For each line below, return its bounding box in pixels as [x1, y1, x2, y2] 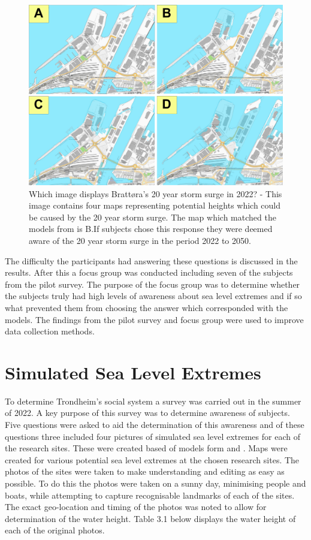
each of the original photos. [5, 524, 105, 536]
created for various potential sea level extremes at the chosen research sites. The [5, 453, 300, 466]
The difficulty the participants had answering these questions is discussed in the [5, 254, 298, 267]
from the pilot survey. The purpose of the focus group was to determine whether [5, 277, 300, 290]
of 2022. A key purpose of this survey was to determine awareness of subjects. [5, 406, 290, 419]
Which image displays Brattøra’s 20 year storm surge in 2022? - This [29, 187, 282, 200]
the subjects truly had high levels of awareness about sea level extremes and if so [5, 289, 302, 302]
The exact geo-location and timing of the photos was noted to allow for [5, 500, 267, 513]
